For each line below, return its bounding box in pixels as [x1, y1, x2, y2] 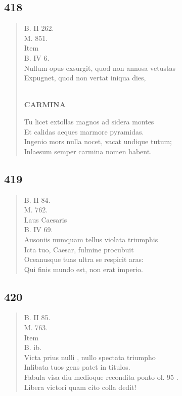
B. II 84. [24, 194, 51, 205]
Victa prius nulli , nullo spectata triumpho [24, 351, 156, 362]
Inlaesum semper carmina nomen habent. [24, 146, 152, 156]
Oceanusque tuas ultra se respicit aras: [24, 254, 144, 265]
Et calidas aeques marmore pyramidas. [24, 126, 144, 137]
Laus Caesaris [24, 214, 67, 225]
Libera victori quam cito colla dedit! [24, 381, 136, 392]
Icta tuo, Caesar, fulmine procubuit [24, 244, 134, 254]
